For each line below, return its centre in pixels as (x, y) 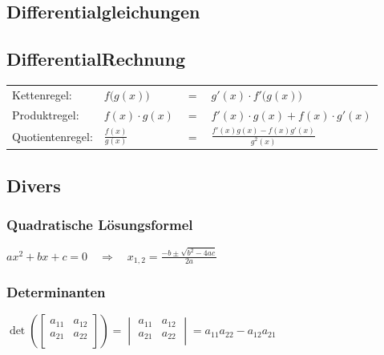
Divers (34, 185)
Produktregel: (46, 114)
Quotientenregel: (53, 136)
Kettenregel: (42, 94)
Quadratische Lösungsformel (100, 224)
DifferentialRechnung (96, 59)
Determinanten (56, 291)
